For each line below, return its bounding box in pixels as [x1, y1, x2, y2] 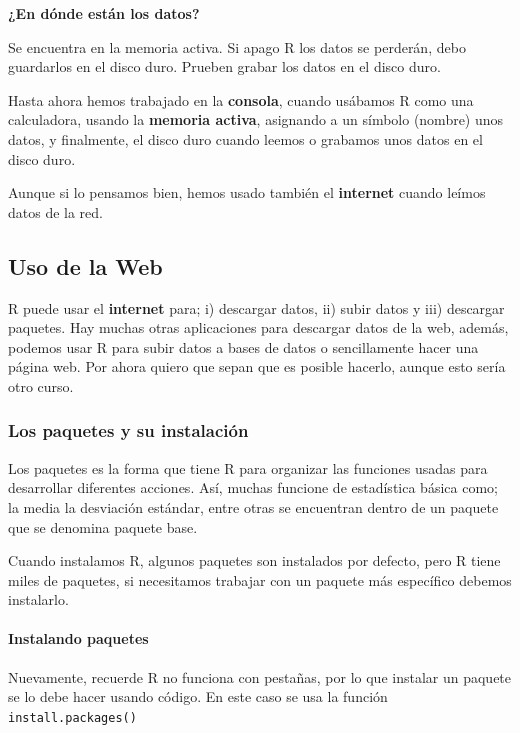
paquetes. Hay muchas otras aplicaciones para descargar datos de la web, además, [8, 317, 509, 338]
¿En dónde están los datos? [8, 3, 200, 23]
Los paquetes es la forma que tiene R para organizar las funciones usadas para [8, 457, 488, 478]
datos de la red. [8, 201, 104, 222]
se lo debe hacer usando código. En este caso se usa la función [8, 686, 388, 707]
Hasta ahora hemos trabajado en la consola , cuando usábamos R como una [8, 89, 474, 110]
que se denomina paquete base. [8, 516, 198, 537]
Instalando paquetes [8, 628, 149, 649]
